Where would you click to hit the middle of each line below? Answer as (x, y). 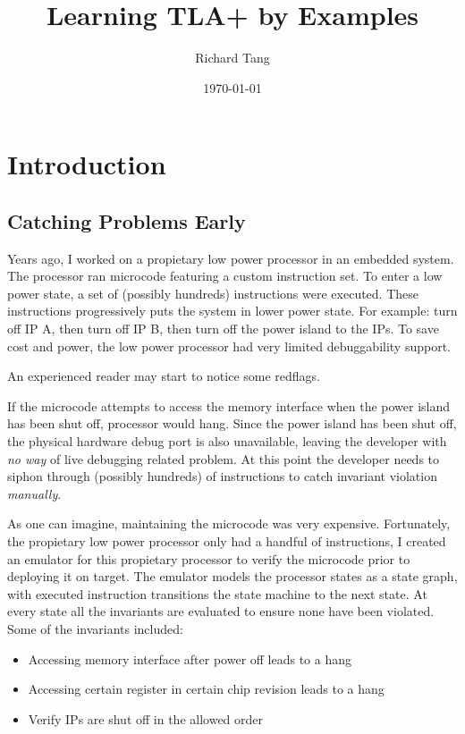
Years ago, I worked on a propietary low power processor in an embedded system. (231, 258)
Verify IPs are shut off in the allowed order (146, 718)
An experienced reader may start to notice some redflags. (164, 376)
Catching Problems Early (127, 220)
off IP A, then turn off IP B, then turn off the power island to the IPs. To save (223, 329)
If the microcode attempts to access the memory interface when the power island (229, 405)
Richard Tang (232, 58)
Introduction (87, 164)
